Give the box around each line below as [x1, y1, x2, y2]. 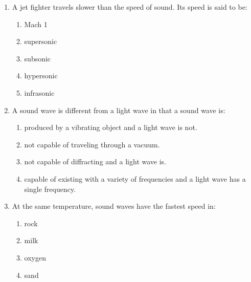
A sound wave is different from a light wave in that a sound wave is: [12, 104, 225, 115]
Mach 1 [24, 18, 48, 29]
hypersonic [24, 70, 58, 81]
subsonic [24, 53, 51, 63]
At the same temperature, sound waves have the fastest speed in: [12, 201, 216, 211]
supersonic [24, 36, 57, 47]
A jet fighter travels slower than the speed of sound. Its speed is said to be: [12, 2, 247, 12]
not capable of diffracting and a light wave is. [24, 156, 166, 167]
